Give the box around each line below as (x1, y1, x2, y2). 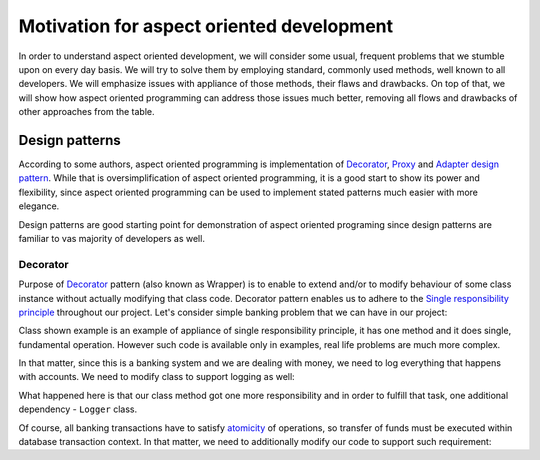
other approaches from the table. (18, 106, 155, 118)
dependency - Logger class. (18, 403, 138, 415)
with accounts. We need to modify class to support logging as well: (18, 371, 295, 383)
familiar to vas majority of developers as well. (18, 232, 205, 244)
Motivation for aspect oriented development (18, 15, 394, 37)
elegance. (18, 200, 60, 212)
